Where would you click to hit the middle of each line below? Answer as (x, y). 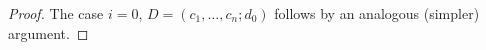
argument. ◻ (48, 32)
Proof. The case (56, 13)
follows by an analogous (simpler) (377, 13)
